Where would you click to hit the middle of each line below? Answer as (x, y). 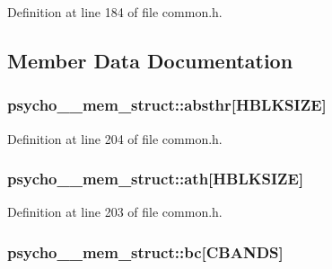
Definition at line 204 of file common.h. (115, 138)
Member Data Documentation (150, 60)
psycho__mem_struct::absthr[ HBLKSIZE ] (167, 105)
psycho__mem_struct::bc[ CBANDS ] (145, 251)
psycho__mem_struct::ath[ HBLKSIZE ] (156, 179)
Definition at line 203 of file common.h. (115, 212)
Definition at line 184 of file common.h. (115, 12)
